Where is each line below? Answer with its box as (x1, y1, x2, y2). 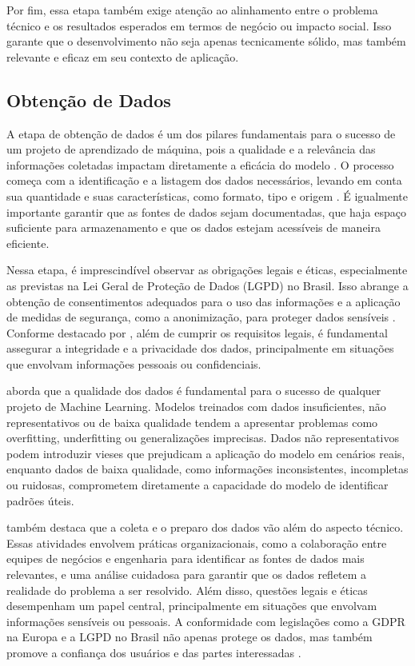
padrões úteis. (6, 492, 74, 508)
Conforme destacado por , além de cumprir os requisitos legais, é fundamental (6, 324, 388, 341)
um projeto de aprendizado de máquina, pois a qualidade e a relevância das (6, 141, 376, 158)
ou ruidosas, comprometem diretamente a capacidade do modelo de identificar (6, 477, 389, 493)
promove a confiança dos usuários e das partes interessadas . (6, 644, 301, 660)
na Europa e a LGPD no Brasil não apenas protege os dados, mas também (6, 628, 373, 645)
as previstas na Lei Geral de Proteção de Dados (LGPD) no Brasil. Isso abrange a (6, 277, 409, 293)
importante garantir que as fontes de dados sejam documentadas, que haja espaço (6, 203, 406, 220)
